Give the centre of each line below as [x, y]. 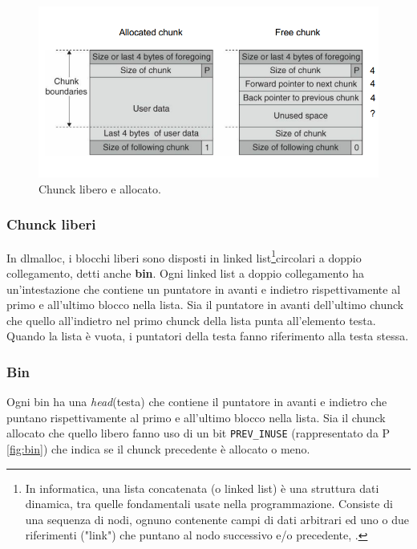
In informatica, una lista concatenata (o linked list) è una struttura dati [202, 488]
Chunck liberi [51, 224]
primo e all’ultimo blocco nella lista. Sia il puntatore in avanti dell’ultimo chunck [205, 305]
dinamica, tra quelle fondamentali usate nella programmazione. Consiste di [209, 504]
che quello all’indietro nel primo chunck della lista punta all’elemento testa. [191, 320]
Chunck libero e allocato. [100, 188]
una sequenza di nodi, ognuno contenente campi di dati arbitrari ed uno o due [217, 519]
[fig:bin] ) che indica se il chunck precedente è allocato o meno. [158, 449]
